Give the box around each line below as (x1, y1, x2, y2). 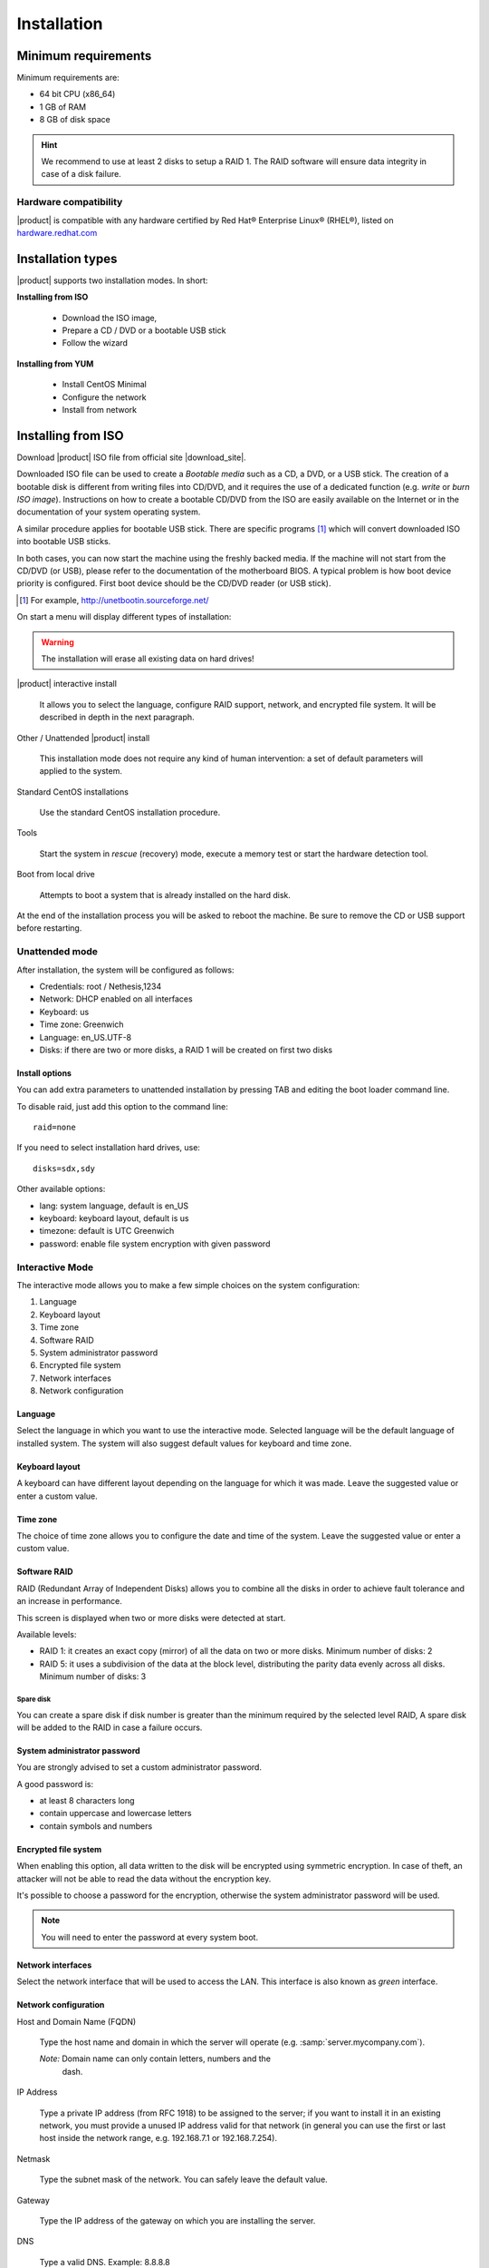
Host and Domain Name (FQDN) (16, 2016, 137, 2027)
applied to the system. (39, 766, 122, 777)
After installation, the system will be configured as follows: (16, 964, 235, 975)
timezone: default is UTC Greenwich (39, 1226, 175, 1237)
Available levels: (16, 1628, 77, 1639)
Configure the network (62, 391, 147, 403)
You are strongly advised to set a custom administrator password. (16, 1762, 263, 1773)
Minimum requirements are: (16, 73, 120, 83)
